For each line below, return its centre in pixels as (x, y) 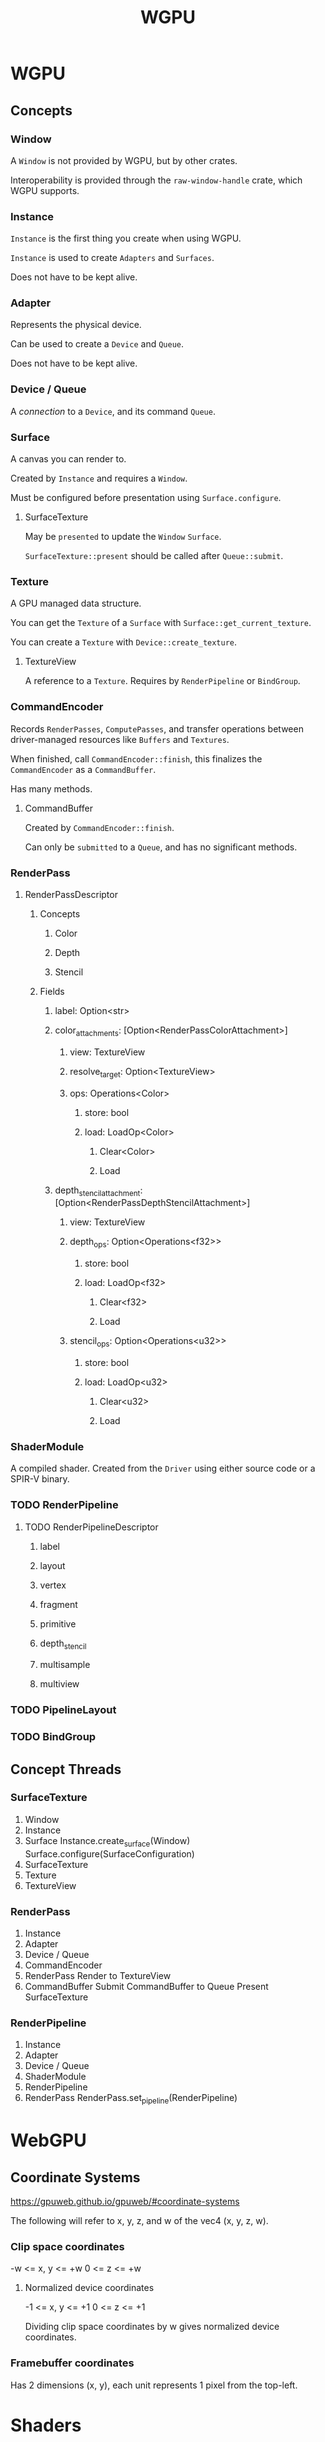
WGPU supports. (45, 190)
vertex (53, 1585)
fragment (58, 1604)
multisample (65, 1665)
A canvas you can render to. (68, 459)
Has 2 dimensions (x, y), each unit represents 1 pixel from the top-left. (154, 2385)
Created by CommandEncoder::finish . (99, 827)
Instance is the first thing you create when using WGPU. (126, 238)
